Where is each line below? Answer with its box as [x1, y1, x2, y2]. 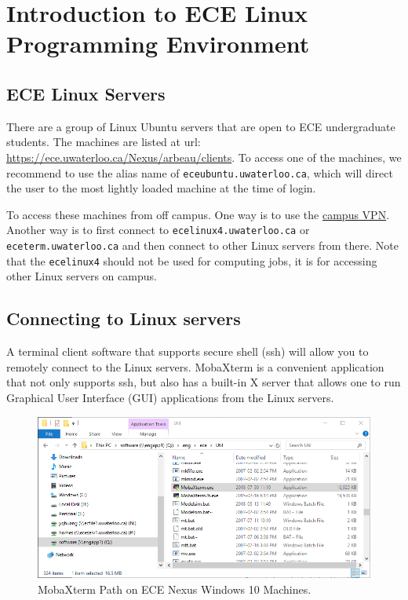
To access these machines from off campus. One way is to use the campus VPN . [6, 206, 390, 222]
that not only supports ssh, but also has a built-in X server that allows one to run [6, 374, 401, 390]
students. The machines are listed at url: [6, 134, 201, 150]
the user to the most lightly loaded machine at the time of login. [6, 180, 316, 196]
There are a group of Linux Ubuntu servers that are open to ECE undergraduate [6, 118, 395, 134]
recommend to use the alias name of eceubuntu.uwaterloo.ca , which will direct [6, 164, 393, 181]
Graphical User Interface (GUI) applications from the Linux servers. [6, 389, 334, 405]
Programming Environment [6, 27, 310, 60]
